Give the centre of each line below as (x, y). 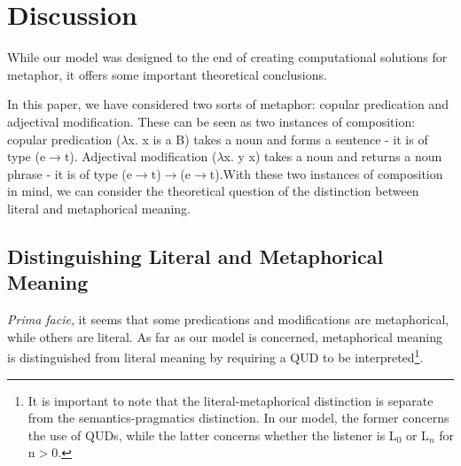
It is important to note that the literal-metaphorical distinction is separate (230, 400)
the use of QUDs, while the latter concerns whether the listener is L (212, 435)
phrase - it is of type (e (70, 173)
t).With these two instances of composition (326, 173)
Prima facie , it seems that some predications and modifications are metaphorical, (228, 319)
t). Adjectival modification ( (141, 156)
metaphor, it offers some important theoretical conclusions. (167, 74)
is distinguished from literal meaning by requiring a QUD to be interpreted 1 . (215, 356)
